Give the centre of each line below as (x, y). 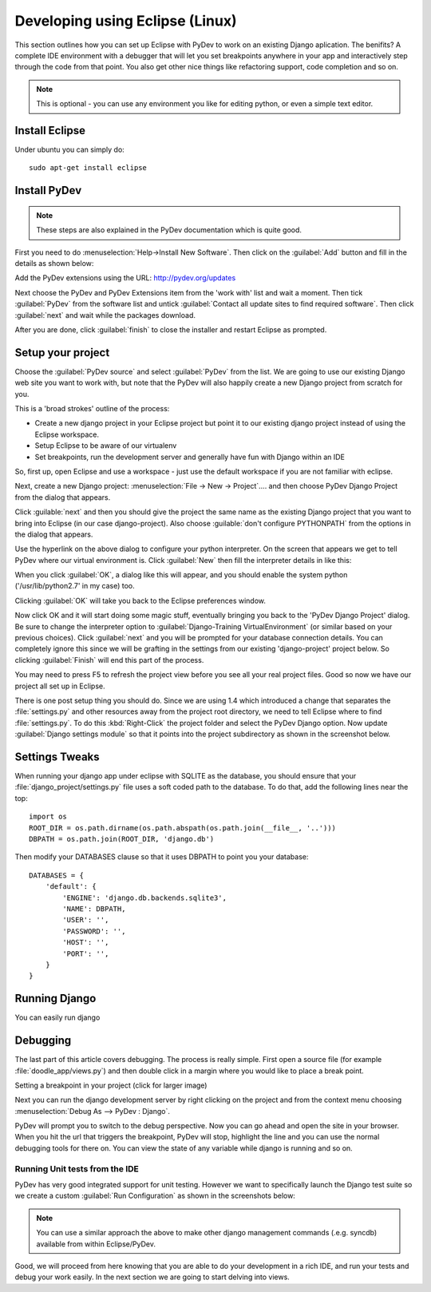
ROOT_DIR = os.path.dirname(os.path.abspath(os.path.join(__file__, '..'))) (183, 828)
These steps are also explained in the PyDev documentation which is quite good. (169, 230)
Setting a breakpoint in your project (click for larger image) (111, 1085)
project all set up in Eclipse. (60, 686)
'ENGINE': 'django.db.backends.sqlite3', (145, 898)
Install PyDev (48, 190)
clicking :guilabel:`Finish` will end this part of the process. (109, 660)
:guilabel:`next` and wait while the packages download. (105, 315)
